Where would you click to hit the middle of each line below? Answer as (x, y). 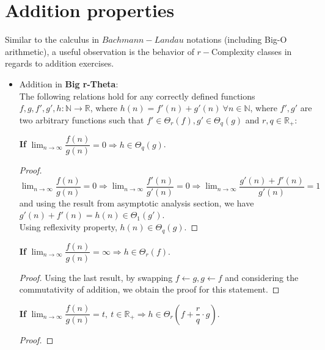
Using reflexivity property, (68, 227)
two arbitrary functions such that (82, 119)
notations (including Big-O (237, 39)
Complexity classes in (252, 51)
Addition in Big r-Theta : (69, 83)
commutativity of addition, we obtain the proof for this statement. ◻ (149, 289)
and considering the (262, 277)
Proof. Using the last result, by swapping (96, 277)
